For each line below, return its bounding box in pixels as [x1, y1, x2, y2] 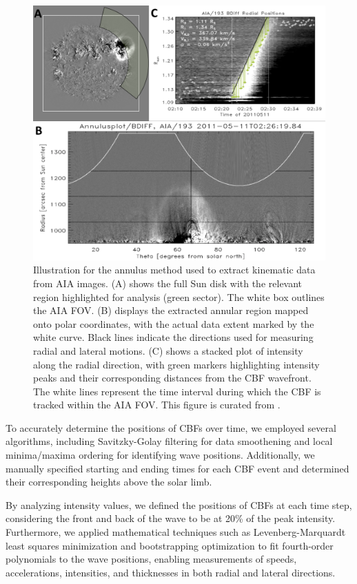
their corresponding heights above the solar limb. [6, 474, 212, 489]
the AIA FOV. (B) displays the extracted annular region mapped [33, 303, 309, 317]
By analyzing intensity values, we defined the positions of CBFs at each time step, [6, 497, 352, 512]
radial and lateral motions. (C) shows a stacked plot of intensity [33, 343, 303, 357]
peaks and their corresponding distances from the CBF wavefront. [33, 371, 312, 385]
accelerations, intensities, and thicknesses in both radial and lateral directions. [6, 565, 336, 579]
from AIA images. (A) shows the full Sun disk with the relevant [33, 275, 303, 290]
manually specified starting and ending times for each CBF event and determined [6, 461, 349, 475]
